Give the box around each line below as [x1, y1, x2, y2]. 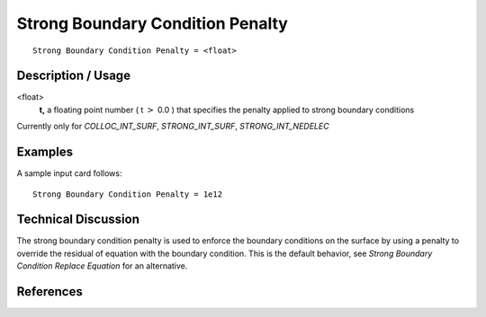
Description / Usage [16, 68, 130, 84]
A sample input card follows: [16, 168, 122, 179]
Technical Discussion [16, 212, 139, 227]
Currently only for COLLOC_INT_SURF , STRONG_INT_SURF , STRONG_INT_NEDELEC [16, 121, 329, 132]
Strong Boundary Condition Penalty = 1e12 [32, 189, 223, 199]
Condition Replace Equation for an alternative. [16, 260, 188, 271]
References [16, 284, 83, 300]
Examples [16, 145, 74, 160]
